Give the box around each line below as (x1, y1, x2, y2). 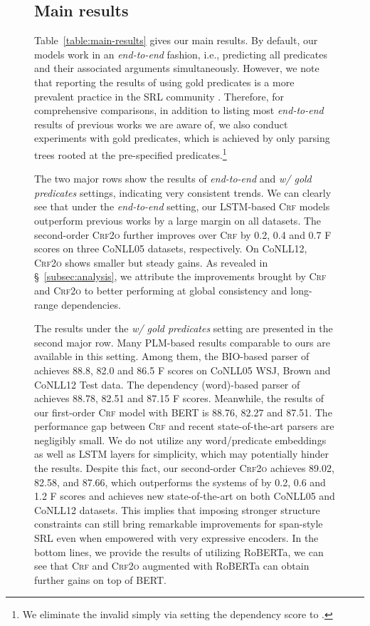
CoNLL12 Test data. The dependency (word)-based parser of (34, 376, 300, 391)
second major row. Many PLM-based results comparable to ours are (34, 334, 330, 349)
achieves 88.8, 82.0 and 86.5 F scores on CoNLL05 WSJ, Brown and (34, 362, 331, 377)
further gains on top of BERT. (34, 572, 166, 587)
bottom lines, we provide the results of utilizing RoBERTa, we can (34, 544, 324, 559)
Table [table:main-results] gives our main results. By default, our (34, 33, 318, 48)
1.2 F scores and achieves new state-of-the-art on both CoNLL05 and (34, 488, 335, 503)
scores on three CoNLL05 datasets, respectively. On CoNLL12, (34, 241, 307, 256)
